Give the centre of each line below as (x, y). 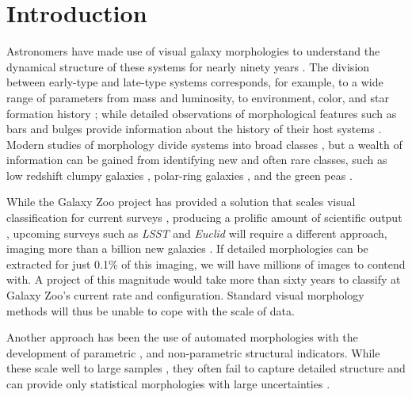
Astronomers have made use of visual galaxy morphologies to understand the (193, 51)
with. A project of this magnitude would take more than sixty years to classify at (204, 279)
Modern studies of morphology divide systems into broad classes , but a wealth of (204, 144)
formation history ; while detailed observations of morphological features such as (202, 113)
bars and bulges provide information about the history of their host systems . (194, 129)
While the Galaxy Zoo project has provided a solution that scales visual (181, 202)
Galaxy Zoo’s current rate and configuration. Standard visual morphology (185, 295)
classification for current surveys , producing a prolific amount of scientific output (204, 218)
